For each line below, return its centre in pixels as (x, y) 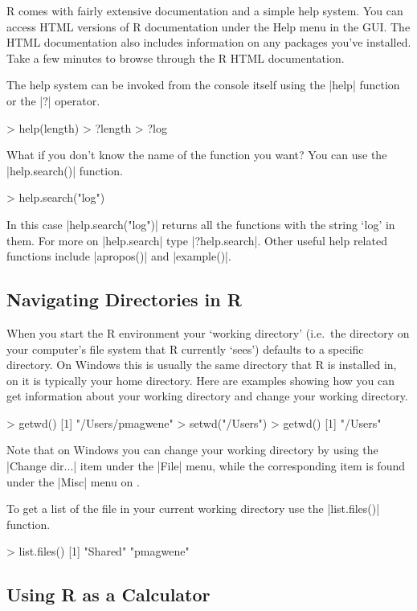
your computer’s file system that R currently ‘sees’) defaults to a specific (185, 349)
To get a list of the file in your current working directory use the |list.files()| (193, 508)
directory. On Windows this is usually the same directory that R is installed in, (202, 365)
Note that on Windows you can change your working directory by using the (192, 450)
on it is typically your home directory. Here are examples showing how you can (201, 380)
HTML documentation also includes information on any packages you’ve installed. (209, 42)
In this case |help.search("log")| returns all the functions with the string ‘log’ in (201, 224)
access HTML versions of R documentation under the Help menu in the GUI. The (208, 26)
